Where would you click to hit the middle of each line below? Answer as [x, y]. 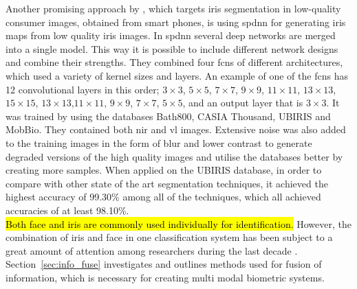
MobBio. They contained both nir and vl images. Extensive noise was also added [176, 129]
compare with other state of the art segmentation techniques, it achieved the [167, 183]
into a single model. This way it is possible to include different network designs [172, 48]
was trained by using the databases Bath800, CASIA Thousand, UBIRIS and [168, 116]
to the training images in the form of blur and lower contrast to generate [159, 142]
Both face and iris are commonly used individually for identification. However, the [178, 223]
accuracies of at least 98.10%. [67, 210]
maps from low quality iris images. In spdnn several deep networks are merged [171, 35]
